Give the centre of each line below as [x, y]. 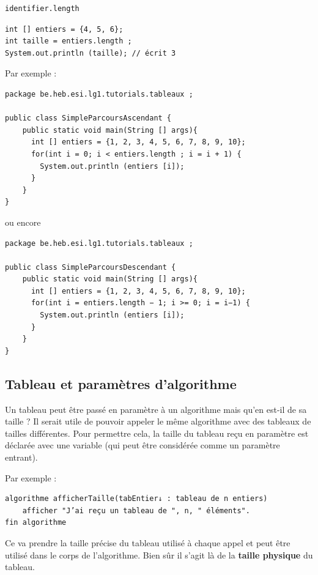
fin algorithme [36, 523]
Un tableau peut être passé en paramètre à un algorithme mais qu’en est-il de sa [156, 409]
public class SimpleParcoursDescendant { [91, 267]
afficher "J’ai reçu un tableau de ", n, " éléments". [136, 510]
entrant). [21, 457]
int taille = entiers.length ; [68, 41]
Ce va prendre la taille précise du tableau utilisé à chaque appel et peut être [148, 542]
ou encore [23, 222]
